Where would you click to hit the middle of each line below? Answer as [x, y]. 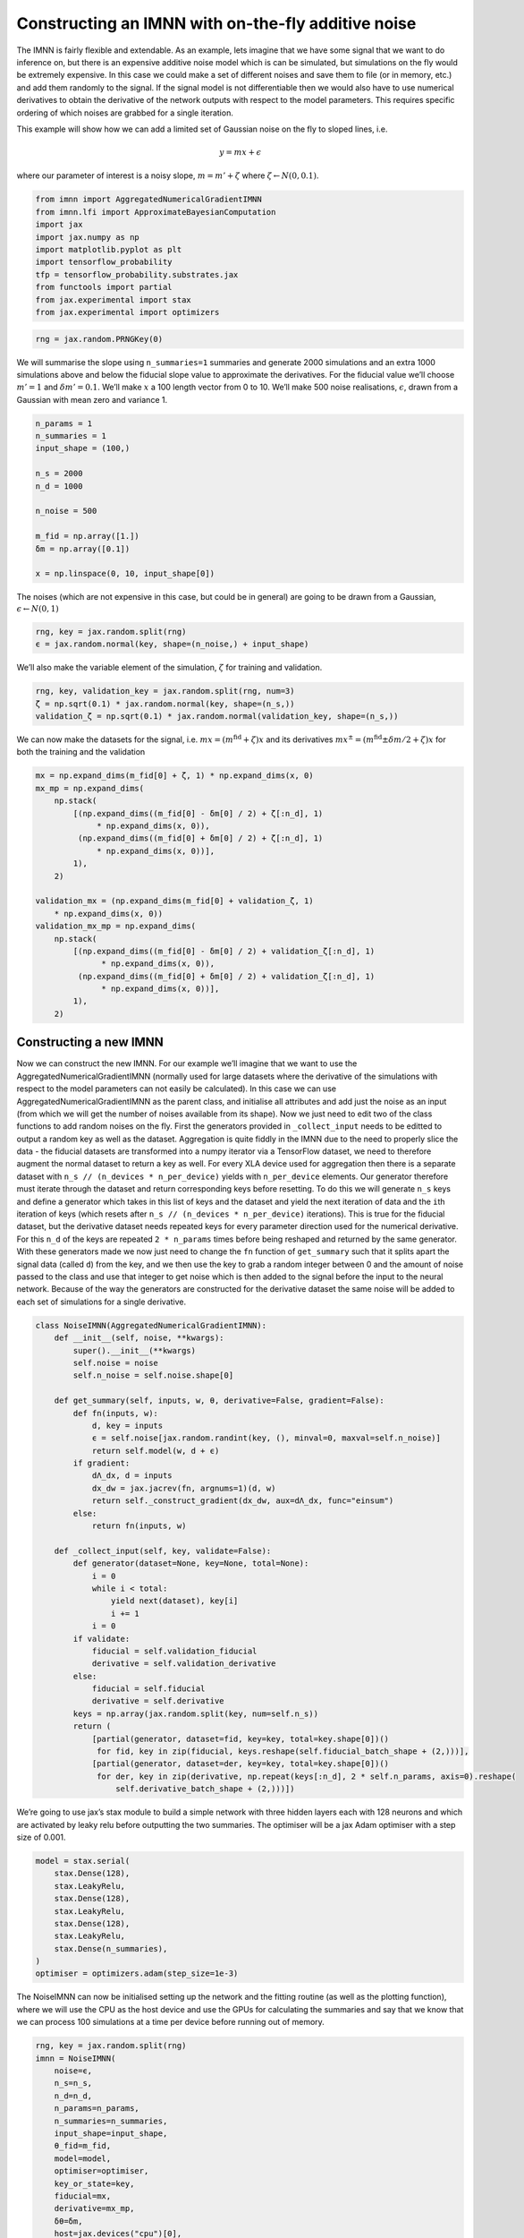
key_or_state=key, [94, 2183]
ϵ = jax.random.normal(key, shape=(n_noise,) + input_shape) [172, 644]
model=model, [83, 2158]
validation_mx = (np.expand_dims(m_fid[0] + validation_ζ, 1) [174, 901]
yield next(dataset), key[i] [174, 1601]
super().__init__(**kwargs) [135, 1350]
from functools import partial [104, 287]
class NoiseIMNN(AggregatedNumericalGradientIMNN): [151, 1325]
